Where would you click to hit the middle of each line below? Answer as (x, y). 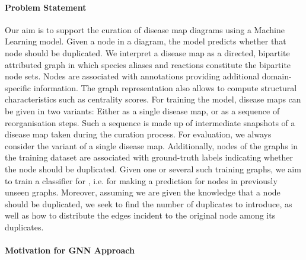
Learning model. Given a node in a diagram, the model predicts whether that (146, 41)
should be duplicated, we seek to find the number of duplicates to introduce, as (149, 203)
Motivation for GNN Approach (70, 250)
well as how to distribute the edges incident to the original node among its (140, 215)
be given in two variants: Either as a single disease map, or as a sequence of (142, 110)
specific (18, 87)
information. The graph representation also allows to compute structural (165, 87)
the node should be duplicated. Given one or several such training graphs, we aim (153, 168)
